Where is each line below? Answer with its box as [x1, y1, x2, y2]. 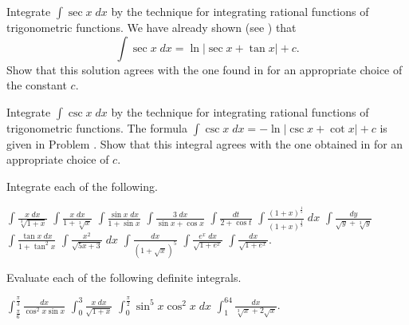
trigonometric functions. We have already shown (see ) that [6, 19, 297, 35]
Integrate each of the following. [6, 177, 158, 194]
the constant [6, 77, 67, 93]
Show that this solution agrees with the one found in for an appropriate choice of [6, 61, 403, 77]
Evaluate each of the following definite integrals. [6, 268, 242, 285]
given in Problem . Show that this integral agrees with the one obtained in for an [6, 135, 403, 152]
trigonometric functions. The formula [6, 119, 187, 136]
